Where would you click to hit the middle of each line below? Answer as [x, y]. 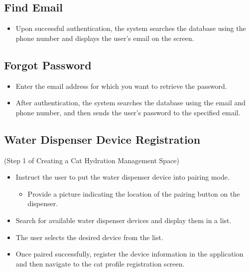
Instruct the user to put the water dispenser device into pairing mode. [123, 177]
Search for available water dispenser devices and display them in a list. [124, 220]
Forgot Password [48, 65]
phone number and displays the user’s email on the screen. [105, 38]
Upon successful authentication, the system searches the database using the [131, 28]
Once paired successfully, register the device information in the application [129, 254]
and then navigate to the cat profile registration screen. [100, 263]
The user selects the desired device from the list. [89, 237]
